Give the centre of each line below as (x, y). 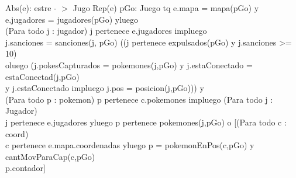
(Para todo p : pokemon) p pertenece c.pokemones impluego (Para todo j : (139, 99)
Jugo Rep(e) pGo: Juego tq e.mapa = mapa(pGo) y (166, 8)
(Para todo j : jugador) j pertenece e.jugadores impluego (106, 31)
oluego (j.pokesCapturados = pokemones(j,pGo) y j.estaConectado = (129, 64)
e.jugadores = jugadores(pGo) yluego (72, 19)
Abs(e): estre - (31, 8)
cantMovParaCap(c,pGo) (50, 156)
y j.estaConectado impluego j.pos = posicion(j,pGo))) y (105, 88)
